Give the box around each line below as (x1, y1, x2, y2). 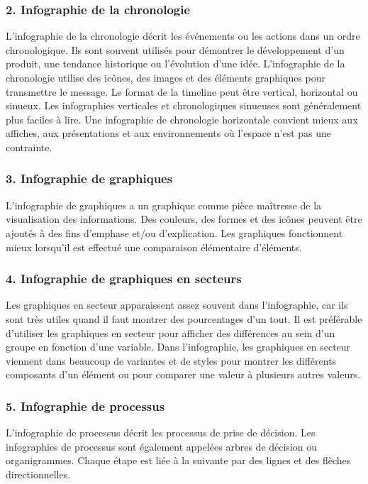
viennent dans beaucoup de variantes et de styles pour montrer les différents (6, 353, 337, 368)
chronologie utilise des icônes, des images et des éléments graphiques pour (6, 70, 326, 84)
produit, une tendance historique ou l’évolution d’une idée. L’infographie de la (6, 56, 345, 71)
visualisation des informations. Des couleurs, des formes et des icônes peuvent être (6, 211, 362, 226)
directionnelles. (6, 466, 71, 481)
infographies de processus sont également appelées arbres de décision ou (6, 439, 318, 453)
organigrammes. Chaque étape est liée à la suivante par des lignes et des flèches (6, 453, 351, 468)
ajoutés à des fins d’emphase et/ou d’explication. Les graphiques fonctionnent (6, 225, 343, 240)
